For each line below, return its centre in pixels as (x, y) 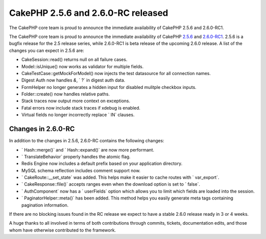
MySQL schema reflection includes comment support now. (81, 170)
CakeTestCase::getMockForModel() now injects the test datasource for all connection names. (116, 73)
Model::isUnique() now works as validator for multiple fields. (83, 66)
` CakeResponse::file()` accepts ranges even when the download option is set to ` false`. (111, 184)
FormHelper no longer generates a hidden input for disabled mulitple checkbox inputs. (109, 87)
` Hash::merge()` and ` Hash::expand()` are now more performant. (88, 150)
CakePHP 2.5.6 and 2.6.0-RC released (89, 13)
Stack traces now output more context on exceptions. (76, 101)
